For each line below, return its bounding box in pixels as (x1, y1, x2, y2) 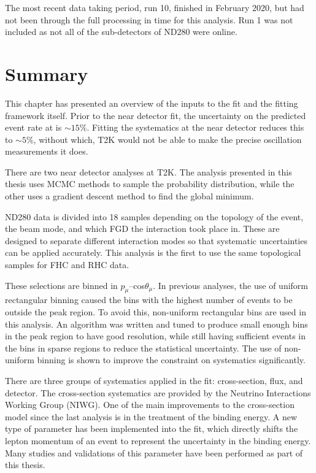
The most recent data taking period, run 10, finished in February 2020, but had (5, 1, 304, 13)
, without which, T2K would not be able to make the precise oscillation (33, 133, 302, 145)
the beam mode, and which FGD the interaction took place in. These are (5, 222, 280, 235)
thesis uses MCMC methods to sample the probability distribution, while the (5, 177, 295, 190)
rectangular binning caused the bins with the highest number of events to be (5, 293, 293, 306)
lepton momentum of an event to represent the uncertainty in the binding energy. (5, 434, 311, 447)
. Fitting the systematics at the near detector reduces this (87, 121, 304, 134)
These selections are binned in (5, 279, 118, 291)
